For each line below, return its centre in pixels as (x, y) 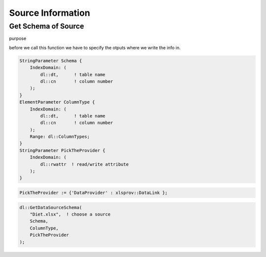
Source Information (50, 13)
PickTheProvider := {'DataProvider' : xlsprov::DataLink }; (94, 193)
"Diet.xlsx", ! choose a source (70, 214)
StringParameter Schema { (51, 61)
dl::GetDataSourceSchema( (51, 207)
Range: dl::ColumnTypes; (60, 137)
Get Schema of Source (47, 26)
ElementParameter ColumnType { (57, 102)
